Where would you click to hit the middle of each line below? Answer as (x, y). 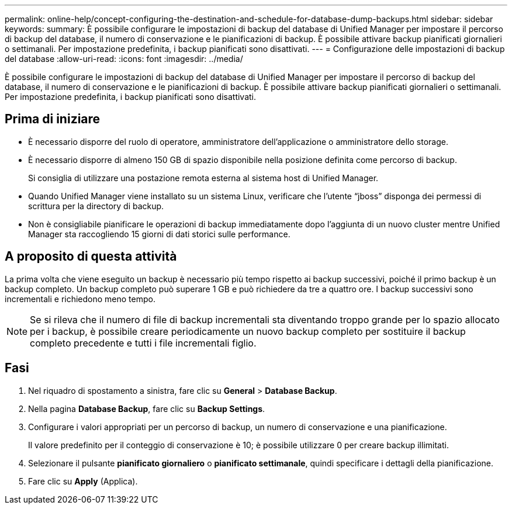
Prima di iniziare (53, 119)
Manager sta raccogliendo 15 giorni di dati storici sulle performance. (159, 234)
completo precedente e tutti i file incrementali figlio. (143, 343)
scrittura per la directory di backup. (96, 206)
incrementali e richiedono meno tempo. (80, 299)
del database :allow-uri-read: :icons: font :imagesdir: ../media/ (124, 59)
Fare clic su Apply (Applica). (83, 481)
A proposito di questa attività (91, 257)
